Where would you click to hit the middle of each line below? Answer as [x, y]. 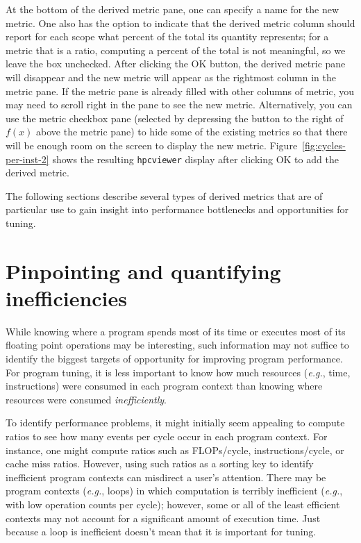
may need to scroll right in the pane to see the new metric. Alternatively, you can [179, 105]
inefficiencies [67, 298]
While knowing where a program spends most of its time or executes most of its [176, 331]
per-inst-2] [27, 159]
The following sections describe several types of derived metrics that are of [164, 195]
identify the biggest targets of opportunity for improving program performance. [174, 359]
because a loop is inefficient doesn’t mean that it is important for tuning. [161, 532]
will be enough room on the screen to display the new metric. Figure [152, 145]
